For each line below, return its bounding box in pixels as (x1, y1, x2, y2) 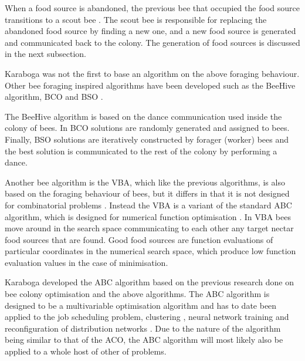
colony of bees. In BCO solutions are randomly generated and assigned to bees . (5, 122, 290, 134)
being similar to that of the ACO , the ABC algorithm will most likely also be (5, 333, 283, 346)
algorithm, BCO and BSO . (5, 90, 103, 103)
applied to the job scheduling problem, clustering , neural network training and (5, 311, 289, 323)
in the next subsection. (5, 48, 86, 60)
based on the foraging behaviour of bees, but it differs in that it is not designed (5, 187, 290, 200)
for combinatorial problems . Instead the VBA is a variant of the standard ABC (5, 198, 292, 211)
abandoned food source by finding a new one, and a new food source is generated (5, 25, 296, 37)
